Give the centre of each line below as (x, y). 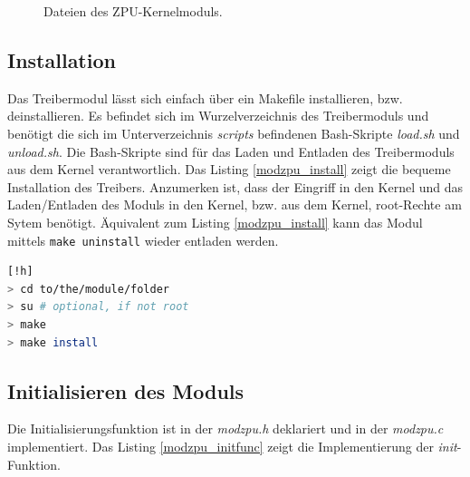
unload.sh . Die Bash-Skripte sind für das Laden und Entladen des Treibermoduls (231, 151)
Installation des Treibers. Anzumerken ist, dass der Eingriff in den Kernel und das (235, 186)
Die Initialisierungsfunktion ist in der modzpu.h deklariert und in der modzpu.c (225, 428)
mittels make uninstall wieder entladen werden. (143, 240)
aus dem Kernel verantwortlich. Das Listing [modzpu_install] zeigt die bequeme (229, 169)
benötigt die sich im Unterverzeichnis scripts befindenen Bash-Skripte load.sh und (234, 133)
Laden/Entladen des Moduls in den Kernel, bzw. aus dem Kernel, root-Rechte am (235, 204)
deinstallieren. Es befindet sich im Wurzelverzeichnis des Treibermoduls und (218, 116)
